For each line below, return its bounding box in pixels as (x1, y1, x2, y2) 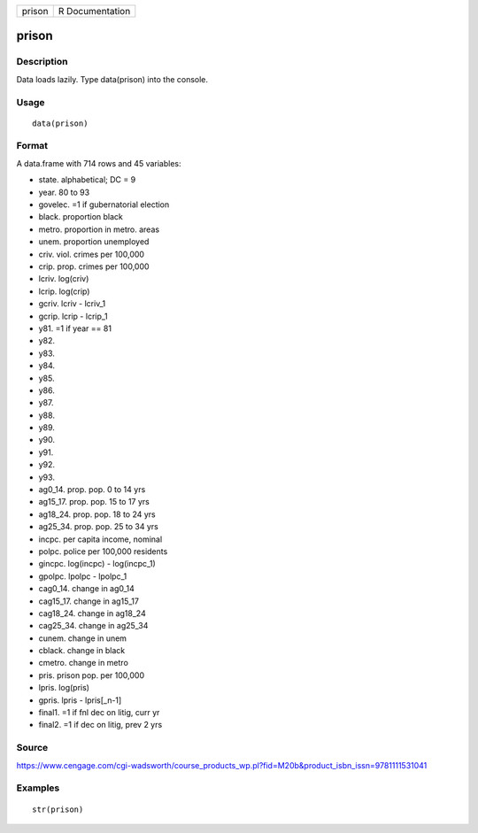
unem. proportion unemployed (38, 236, 150, 247)
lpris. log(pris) (38, 683, 90, 693)
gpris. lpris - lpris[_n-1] (38, 695, 122, 706)
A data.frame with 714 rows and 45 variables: (16, 158, 181, 168)
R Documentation (58, 5, 131, 17)
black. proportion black (38, 212, 124, 222)
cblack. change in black (38, 645, 126, 656)
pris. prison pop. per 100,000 (38, 669, 145, 681)
